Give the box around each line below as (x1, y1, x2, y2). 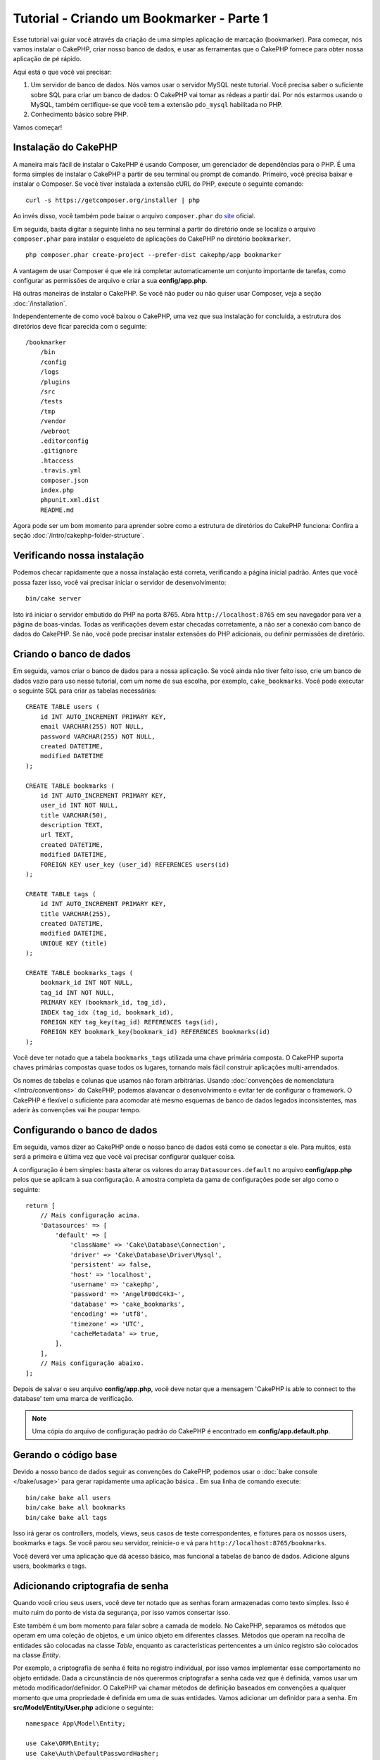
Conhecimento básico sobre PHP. (30, 110, 129, 119)
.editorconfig (39, 436, 89, 445)
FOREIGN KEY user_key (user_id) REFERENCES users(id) (39, 860, 230, 869)
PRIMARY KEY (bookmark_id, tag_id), (39, 998, 167, 1007)
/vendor (39, 417, 67, 425)
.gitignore (39, 447, 78, 455)
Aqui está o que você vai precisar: (13, 68, 112, 76)
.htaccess (39, 456, 74, 465)
